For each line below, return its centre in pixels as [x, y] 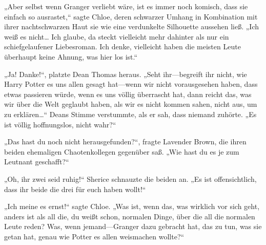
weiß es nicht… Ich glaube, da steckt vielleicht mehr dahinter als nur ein [117, 36]
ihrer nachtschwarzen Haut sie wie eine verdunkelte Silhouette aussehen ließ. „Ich [132, 26]
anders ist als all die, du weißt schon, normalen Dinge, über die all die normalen [130, 216]
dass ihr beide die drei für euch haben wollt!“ [75, 189]
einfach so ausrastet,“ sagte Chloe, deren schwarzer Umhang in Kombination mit [131, 16]
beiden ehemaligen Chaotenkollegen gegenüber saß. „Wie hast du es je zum [122, 151]
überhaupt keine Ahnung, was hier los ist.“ [71, 56]
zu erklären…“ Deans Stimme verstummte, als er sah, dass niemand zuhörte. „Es [130, 114]
